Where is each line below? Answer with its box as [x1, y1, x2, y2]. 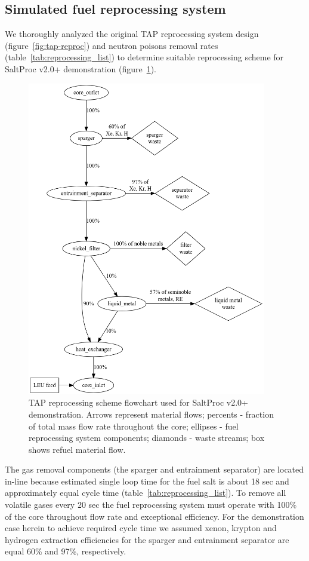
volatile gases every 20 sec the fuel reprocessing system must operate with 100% [5, 498, 297, 511]
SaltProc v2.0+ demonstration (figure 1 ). [5, 62, 156, 75]
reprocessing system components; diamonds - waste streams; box [29, 431, 265, 444]
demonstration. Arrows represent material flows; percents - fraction [29, 407, 274, 420]
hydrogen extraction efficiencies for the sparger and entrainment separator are [5, 533, 289, 545]
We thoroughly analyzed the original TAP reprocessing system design [5, 27, 259, 40]
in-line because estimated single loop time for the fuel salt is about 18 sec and [5, 474, 289, 487]
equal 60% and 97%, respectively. [5, 545, 126, 557]
